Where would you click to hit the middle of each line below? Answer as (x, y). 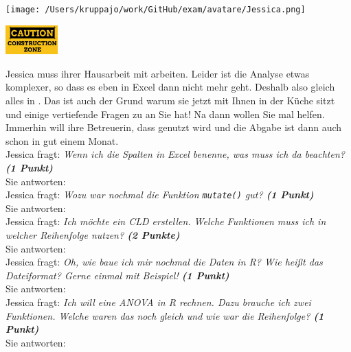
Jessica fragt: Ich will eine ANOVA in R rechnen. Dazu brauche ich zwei (158, 302)
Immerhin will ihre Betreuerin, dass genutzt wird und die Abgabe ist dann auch (174, 127)
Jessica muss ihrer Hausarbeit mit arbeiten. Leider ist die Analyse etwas (158, 73)
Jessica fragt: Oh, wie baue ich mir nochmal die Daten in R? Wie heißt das (164, 262)
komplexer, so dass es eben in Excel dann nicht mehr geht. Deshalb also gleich (170, 87)
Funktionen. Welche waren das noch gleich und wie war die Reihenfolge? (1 (165, 315)
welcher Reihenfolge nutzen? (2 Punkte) (93, 234)
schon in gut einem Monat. (62, 140)
